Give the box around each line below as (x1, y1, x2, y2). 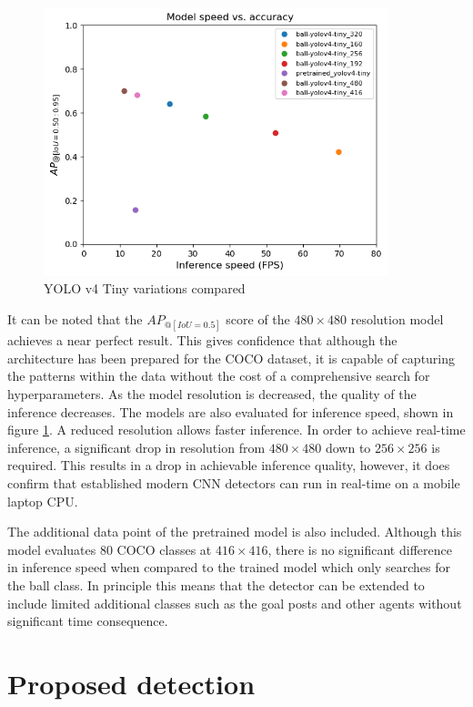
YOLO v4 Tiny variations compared (44, 279, 246, 298)
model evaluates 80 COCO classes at (7, 539, 212, 558)
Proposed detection (7, 664, 256, 702)
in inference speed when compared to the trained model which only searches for (7, 558, 450, 577)
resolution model (350, 310, 444, 328)
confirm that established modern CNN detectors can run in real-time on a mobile (7, 473, 460, 492)
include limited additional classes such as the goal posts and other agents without (7, 593, 462, 612)
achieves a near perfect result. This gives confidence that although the (7, 331, 398, 350)
